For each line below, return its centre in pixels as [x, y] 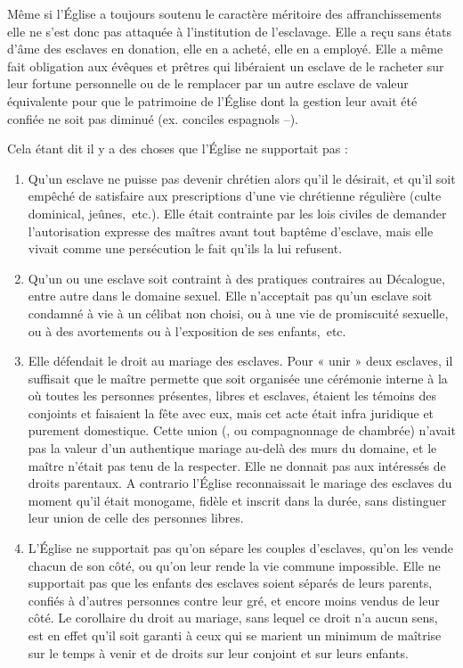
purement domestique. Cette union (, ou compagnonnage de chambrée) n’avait [242, 430]
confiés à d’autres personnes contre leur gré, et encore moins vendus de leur [234, 600]
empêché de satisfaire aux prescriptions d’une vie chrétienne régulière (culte [235, 196]
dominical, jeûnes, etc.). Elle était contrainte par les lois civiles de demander [237, 213]
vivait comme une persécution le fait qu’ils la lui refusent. [185, 248]
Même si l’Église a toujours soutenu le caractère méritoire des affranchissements [224, 13]
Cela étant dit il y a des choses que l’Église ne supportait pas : [178, 148]
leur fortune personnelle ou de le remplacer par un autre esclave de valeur [208, 83]
